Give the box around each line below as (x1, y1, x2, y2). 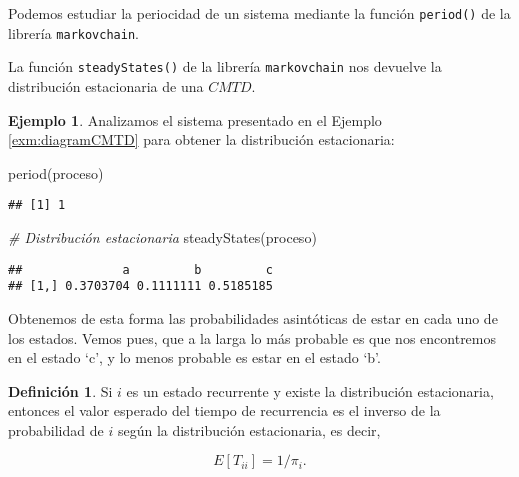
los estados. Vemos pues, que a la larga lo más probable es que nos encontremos (8, 327, 497, 348)
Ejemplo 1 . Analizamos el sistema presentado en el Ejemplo (8, 109, 382, 130)
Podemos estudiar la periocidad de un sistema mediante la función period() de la (8, 3, 511, 23)
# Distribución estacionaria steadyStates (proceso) (8, 227, 317, 247)
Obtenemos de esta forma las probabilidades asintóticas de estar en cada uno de (8, 307, 498, 328)
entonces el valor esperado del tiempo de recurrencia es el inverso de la (8, 400, 441, 421)
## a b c (8, 262, 273, 277)
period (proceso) (8, 162, 104, 183)
